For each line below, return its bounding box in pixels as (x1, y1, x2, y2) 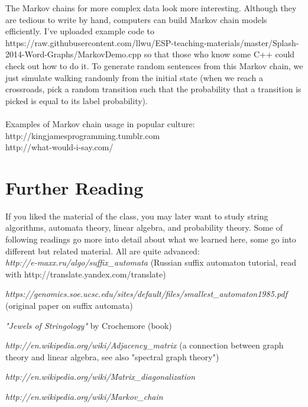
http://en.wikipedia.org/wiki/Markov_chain (5, 390, 163, 402)
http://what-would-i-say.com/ (5, 141, 114, 153)
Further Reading (5, 175, 144, 199)
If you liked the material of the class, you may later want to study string (5, 209, 268, 222)
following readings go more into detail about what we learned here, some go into (5, 233, 296, 246)
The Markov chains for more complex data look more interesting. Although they (5, 2, 297, 14)
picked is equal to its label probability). (5, 94, 148, 106)
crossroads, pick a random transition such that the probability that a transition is (5, 83, 301, 95)
